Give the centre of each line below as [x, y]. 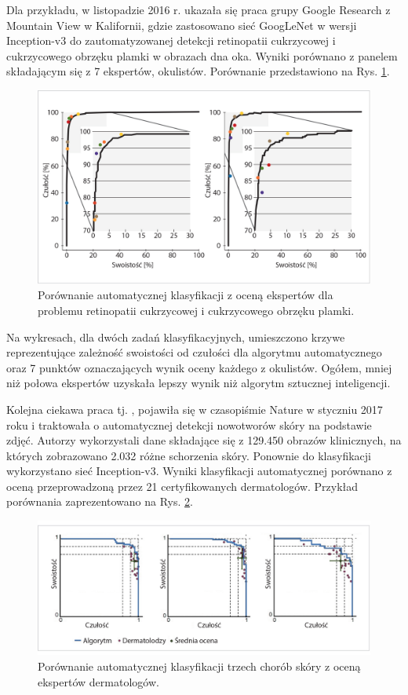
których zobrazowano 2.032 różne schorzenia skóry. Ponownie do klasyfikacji [189, 455]
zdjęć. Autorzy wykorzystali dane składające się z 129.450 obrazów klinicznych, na [204, 440]
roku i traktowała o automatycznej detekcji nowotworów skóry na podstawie [189, 424]
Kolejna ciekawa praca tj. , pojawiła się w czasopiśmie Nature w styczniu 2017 [195, 409]
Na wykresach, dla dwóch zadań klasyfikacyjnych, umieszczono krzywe [176, 337]
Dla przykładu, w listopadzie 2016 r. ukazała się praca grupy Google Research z [199, 9]
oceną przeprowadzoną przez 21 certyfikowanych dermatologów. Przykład [182, 486]
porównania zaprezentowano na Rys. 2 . [100, 501]
